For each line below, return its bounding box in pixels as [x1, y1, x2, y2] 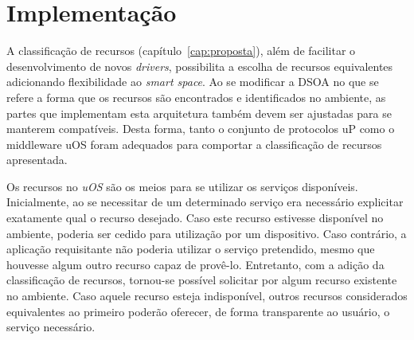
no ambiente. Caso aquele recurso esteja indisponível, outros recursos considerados [6, 287, 408, 304]
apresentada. [6, 151, 68, 168]
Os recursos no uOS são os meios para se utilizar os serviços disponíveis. [6, 178, 358, 194]
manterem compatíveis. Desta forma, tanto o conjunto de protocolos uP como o [6, 120, 395, 137]
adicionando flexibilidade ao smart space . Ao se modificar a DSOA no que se [6, 73, 379, 90]
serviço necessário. [6, 319, 96, 335]
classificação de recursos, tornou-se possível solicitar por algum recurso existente [6, 272, 397, 288]
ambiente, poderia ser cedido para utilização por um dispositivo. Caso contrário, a [6, 225, 407, 241]
